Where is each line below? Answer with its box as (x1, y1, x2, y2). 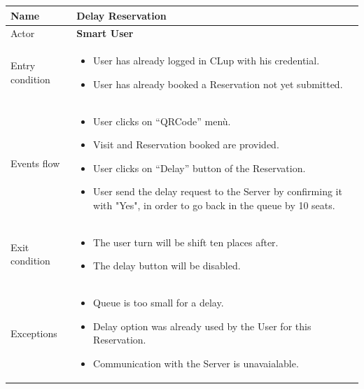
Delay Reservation (76, 8, 167, 22)
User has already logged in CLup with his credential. (93, 53, 320, 68)
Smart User (76, 26, 134, 41)
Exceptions (10, 325, 57, 340)
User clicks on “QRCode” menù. (93, 113, 231, 128)
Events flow (10, 155, 60, 170)
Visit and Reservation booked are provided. (93, 137, 279, 152)
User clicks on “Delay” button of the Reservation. (93, 160, 306, 175)
